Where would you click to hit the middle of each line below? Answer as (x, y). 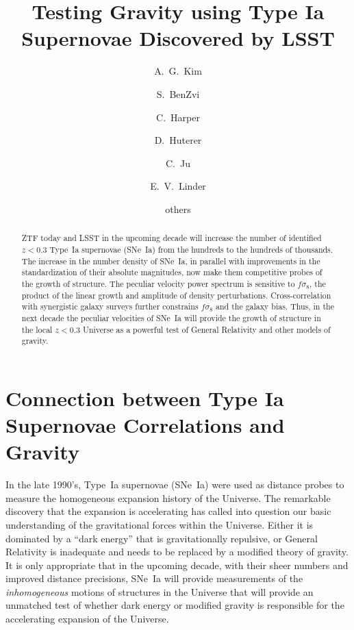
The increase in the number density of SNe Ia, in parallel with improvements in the (171, 261)
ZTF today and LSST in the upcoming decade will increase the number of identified (172, 238)
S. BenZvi (178, 93)
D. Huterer (178, 140)
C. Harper (178, 117)
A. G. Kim (178, 71)
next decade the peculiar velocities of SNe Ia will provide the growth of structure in (171, 317)
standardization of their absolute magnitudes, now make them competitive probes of (172, 272)
